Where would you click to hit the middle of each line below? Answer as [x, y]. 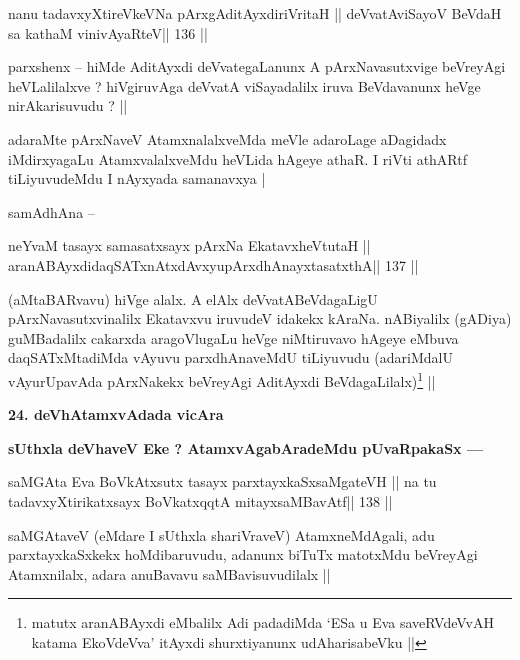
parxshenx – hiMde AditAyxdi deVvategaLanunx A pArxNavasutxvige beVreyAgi [257, 66]
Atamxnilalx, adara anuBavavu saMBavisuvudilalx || [169, 573]
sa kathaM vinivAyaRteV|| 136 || [108, 32]
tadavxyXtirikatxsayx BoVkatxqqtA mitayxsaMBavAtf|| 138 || [200, 500]
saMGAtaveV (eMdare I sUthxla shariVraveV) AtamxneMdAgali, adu [221, 534]
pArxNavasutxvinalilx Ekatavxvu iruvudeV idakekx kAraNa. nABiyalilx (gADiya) [260, 318]
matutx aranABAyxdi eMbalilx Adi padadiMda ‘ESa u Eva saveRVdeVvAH [262, 622]
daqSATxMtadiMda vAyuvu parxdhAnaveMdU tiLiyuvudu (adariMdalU [230, 357]
